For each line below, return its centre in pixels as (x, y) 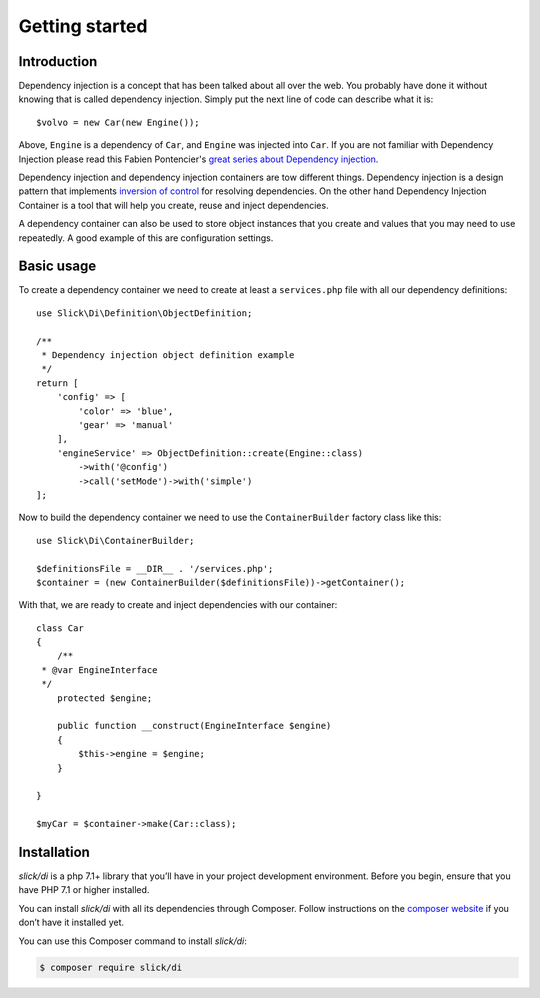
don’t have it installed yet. (71, 922)
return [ (57, 383)
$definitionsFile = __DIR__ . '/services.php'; (155, 568)
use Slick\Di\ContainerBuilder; (115, 540)
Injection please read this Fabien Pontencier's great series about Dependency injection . (198, 159)
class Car (60, 628)
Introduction (58, 61)
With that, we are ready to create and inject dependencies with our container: (178, 605)
